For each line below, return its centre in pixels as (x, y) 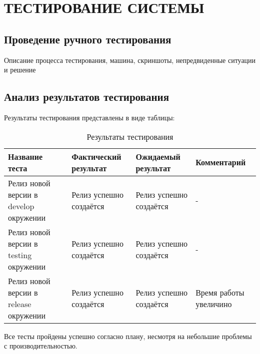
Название (25, 156)
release (20, 304)
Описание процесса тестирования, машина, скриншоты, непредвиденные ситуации (130, 60)
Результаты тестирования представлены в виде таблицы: (89, 117)
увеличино (214, 304)
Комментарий (221, 162)
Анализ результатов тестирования (86, 97)
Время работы (220, 292)
